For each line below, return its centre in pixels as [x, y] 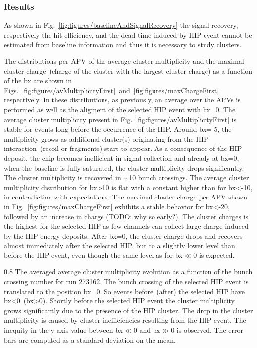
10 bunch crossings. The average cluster [189, 177]
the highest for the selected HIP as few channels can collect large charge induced [126, 226]
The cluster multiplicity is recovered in [63, 177]
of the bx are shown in [38, 80]
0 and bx [147, 330]
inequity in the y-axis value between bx [64, 330]
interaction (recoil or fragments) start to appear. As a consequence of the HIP [123, 148]
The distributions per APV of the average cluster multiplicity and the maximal [124, 61]
